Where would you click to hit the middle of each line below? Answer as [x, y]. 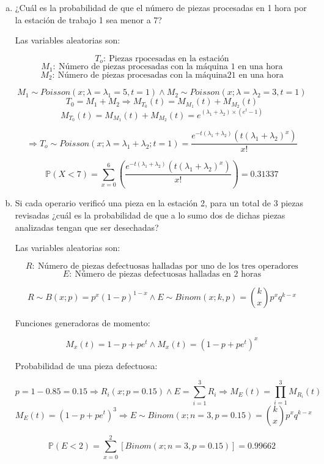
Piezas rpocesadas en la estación [169, 58]
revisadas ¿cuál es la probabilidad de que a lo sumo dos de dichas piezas [150, 215]
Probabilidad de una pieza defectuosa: [86, 365]
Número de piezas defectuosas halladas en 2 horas [168, 274]
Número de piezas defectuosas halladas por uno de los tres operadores [168, 266]
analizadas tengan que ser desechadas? [87, 227]
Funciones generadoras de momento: [83, 322]
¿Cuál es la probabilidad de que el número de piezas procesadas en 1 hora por [161, 7]
